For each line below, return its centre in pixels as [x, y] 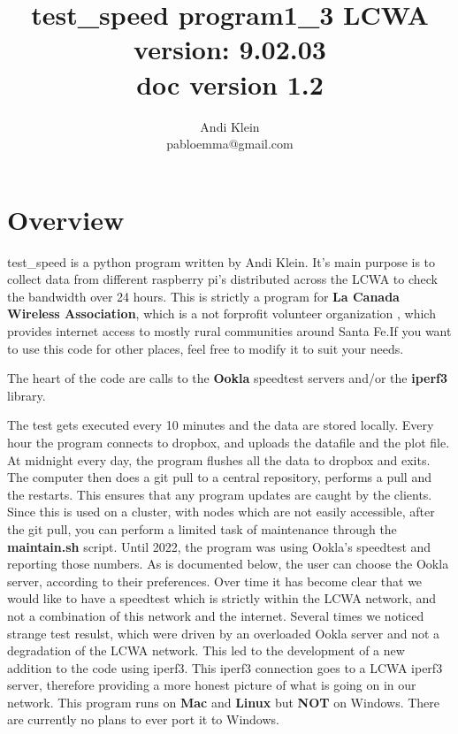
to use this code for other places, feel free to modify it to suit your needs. [206, 348]
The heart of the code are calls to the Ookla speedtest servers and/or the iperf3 [228, 378]
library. [27, 395]
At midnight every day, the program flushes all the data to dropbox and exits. [219, 459]
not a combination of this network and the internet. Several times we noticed [216, 615]
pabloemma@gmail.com [230, 144]
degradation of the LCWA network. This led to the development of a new [206, 650]
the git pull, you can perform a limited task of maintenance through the [202, 528]
